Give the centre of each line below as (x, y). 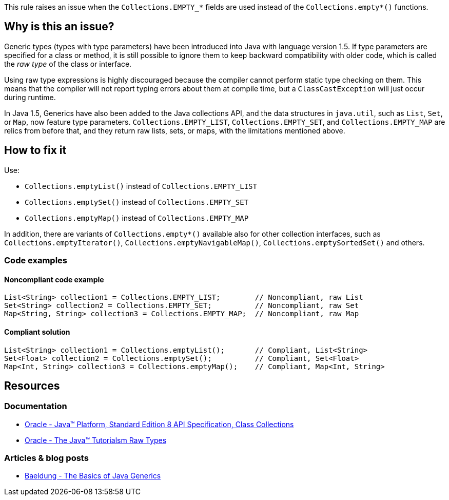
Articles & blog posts (46, 458)
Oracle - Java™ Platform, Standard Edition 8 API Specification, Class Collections (159, 424)
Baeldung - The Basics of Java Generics (93, 476)
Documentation (36, 406)
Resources (32, 386)
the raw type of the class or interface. (68, 64)
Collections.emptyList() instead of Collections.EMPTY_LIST (141, 186)
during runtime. (30, 97)
